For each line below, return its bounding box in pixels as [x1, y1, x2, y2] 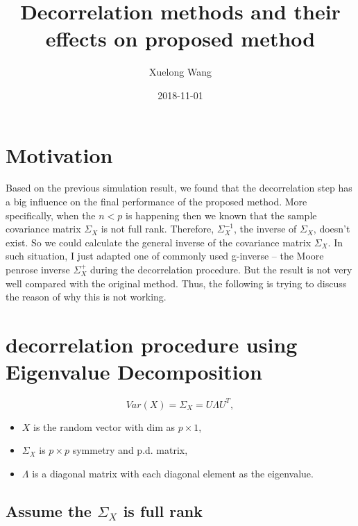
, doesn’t [313, 221, 350, 236]
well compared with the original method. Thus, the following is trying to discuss [6, 275, 347, 290]
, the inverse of [234, 221, 297, 236]
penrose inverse [6, 262, 70, 276]
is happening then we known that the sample [126, 207, 317, 222]
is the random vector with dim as [33, 419, 176, 434]
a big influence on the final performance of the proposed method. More [6, 194, 307, 209]
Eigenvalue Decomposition [6, 357, 262, 386]
